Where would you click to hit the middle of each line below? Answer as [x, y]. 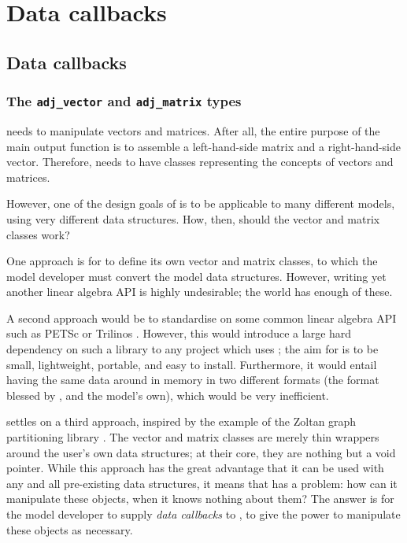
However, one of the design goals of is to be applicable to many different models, [201, 203]
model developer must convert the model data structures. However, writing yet [196, 276]
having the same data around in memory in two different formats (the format [193, 380]
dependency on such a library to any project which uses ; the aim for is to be [192, 349]
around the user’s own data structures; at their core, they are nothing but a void [201, 452]
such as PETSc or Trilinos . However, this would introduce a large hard [179, 333]
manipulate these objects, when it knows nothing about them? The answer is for [200, 499]
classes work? [38, 234]
